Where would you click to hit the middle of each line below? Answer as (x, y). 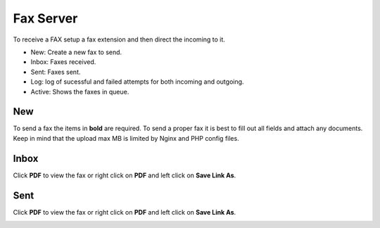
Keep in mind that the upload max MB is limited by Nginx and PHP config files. (126, 138)
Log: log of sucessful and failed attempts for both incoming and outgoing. (137, 82)
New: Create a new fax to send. (76, 52)
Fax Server (45, 18)
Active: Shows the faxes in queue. (80, 91)
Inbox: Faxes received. (63, 62)
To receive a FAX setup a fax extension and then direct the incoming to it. (119, 39)
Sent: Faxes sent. (56, 72)
